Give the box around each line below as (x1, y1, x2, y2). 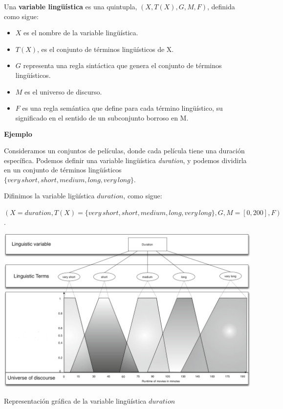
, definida (207, 1, 235, 11)
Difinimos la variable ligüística (4, 191, 95, 201)
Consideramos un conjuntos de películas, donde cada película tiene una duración (4, 145, 245, 155)
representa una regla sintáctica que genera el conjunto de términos (23, 60, 222, 71)
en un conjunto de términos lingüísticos (4, 165, 122, 175)
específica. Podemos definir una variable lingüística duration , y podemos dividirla (4, 155, 247, 165)
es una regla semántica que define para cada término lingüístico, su (22, 103, 223, 113)
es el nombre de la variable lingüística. (23, 27, 138, 38)
